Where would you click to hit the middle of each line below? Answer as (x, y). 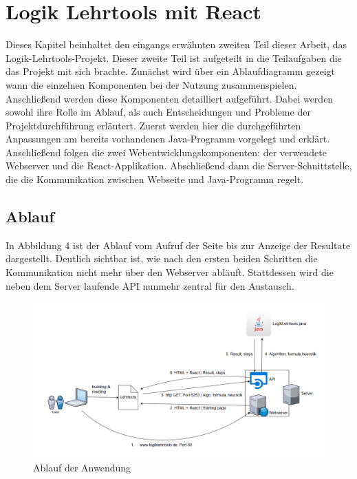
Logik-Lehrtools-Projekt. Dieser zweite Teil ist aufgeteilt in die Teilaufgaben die (174, 57)
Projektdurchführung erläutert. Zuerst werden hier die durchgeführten (153, 125)
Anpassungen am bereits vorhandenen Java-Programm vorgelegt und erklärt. (168, 139)
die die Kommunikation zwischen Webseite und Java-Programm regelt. (155, 179)
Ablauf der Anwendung (82, 467)
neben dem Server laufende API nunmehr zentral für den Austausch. (150, 285)
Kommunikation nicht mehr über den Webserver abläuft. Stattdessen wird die (170, 272)
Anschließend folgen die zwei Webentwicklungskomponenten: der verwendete (166, 152)
